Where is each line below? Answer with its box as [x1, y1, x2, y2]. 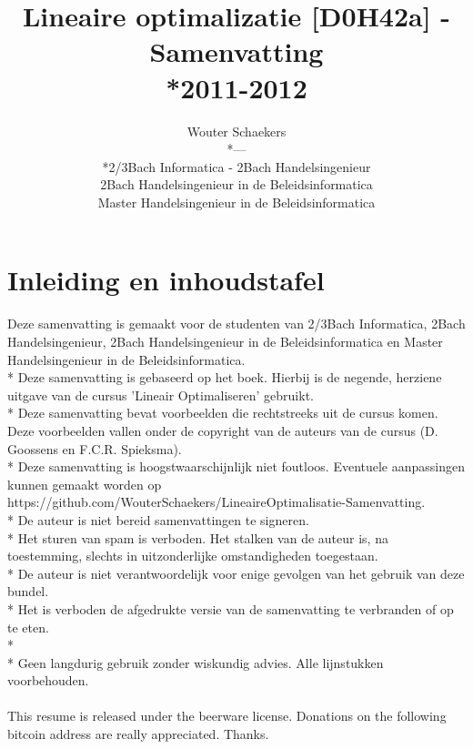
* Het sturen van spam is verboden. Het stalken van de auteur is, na [7, 528, 388, 547]
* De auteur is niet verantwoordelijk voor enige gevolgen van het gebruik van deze [7, 563, 465, 582]
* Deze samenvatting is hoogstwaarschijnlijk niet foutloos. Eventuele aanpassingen [7, 457, 466, 476]
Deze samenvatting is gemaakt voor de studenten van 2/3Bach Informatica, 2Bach [7, 314, 466, 333]
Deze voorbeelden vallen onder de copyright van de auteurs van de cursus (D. [7, 420, 438, 440]
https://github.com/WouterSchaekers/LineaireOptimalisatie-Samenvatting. [7, 492, 426, 511]
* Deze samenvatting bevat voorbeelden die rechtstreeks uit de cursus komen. [7, 403, 438, 422]
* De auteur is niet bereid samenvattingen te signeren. [7, 510, 309, 529]
